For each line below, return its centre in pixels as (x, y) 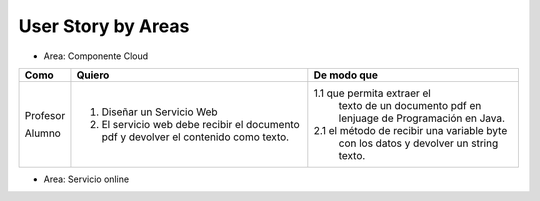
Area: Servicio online (86, 179)
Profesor (45, 115)
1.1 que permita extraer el (372, 93)
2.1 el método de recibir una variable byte (410, 130)
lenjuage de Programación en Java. (421, 118)
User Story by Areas (104, 26)
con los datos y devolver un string (418, 143)
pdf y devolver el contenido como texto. (195, 137)
